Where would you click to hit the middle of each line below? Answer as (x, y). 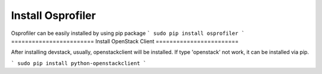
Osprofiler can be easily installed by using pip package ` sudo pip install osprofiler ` (128, 33)
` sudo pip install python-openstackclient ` (79, 63)
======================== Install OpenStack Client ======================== (125, 41)
